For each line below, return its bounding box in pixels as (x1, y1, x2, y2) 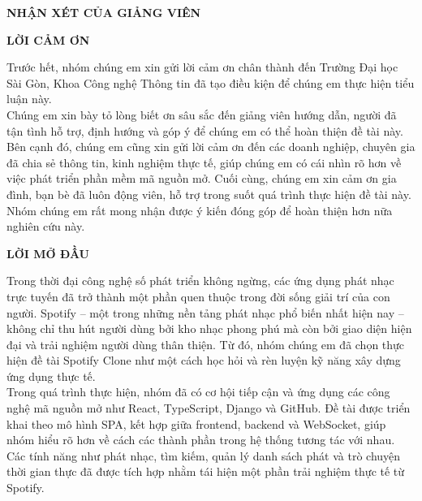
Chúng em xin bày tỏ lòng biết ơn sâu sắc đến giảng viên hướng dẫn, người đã (6, 106, 397, 123)
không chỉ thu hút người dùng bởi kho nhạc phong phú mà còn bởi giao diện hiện (6, 320, 412, 337)
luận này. (6, 90, 52, 107)
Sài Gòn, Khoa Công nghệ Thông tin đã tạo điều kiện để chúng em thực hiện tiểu (6, 74, 415, 91)
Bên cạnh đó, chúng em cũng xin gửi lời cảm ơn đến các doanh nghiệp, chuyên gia (6, 138, 416, 155)
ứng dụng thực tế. (6, 367, 96, 384)
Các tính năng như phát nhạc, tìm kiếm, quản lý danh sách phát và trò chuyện (6, 447, 401, 464)
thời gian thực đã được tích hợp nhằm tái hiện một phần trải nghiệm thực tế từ (6, 463, 405, 480)
